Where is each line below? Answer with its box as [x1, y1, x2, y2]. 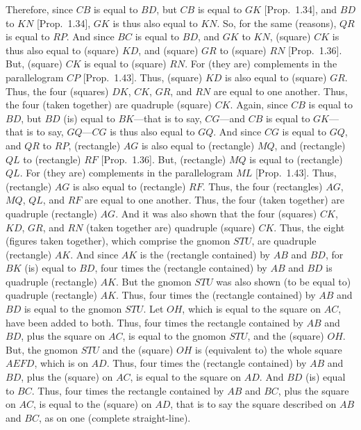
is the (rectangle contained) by [140, 247, 270, 261]
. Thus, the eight [274, 220, 345, 234]
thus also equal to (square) [6, 42, 119, 57]
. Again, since [230, 97, 288, 112]
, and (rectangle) [274, 138, 346, 152]
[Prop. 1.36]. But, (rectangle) [101, 151, 226, 166]
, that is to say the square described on [170, 397, 337, 411]
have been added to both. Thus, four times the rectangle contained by [6, 315, 303, 329]
